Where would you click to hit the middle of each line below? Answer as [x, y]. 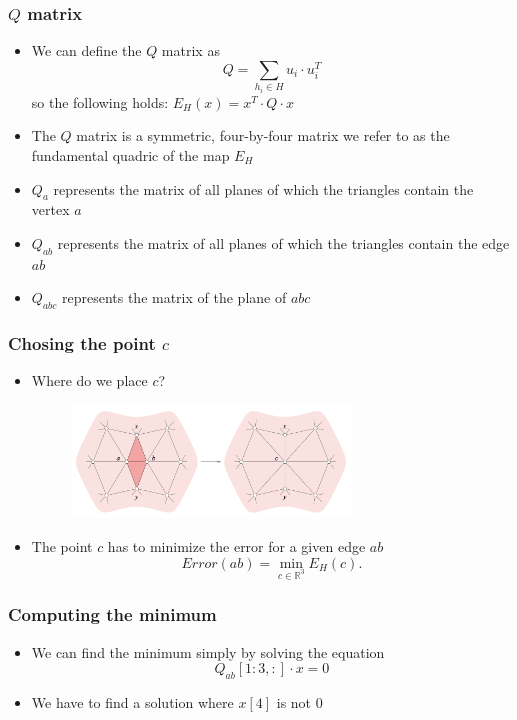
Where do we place [89, 380]
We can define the [86, 50]
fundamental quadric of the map [130, 154]
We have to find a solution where [132, 702]
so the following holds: [100, 101]
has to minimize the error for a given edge [236, 546]
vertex [50, 209]
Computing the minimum [112, 614]
